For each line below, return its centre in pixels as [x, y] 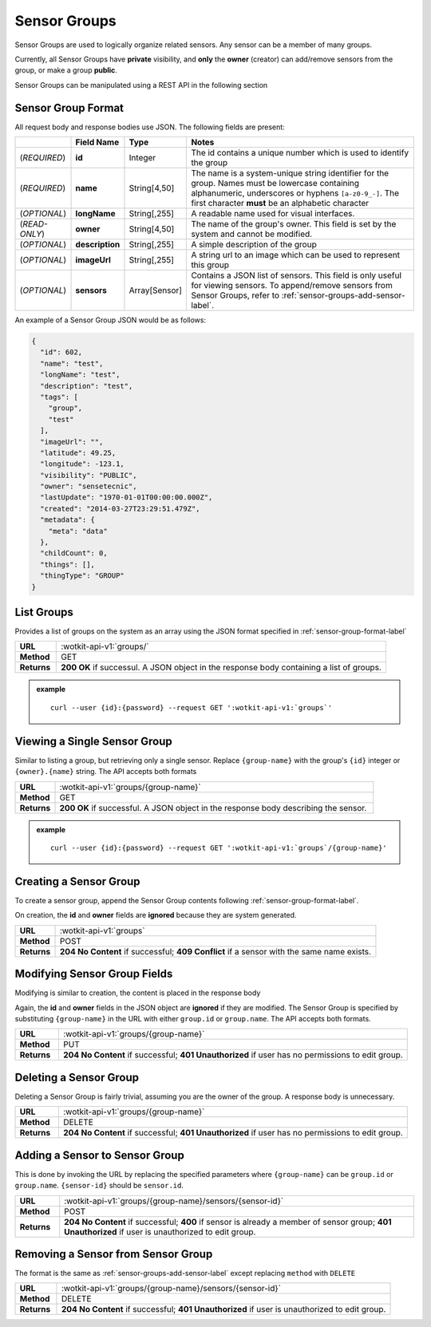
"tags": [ [59, 397]
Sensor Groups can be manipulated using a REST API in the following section [141, 85]
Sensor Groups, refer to [235, 295]
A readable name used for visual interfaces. [273, 214]
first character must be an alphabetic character [280, 203]
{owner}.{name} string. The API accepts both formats [106, 772]
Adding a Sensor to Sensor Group [100, 1155]
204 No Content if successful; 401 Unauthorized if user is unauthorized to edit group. [223, 1309]
